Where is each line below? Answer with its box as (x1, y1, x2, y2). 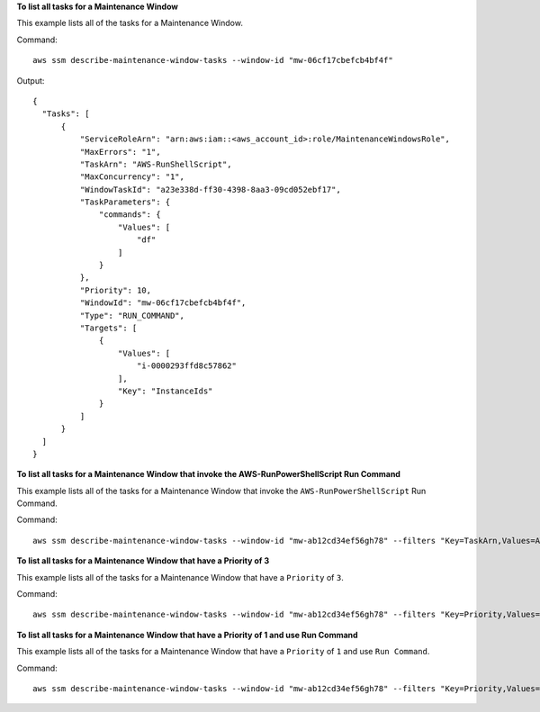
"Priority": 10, (79, 284, 152, 295)
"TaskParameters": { (79, 197, 171, 207)
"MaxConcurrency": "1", (79, 172, 184, 182)
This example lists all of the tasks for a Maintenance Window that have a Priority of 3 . (16, 572, 344, 582)
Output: (16, 75, 45, 86)
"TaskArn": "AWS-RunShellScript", (79, 158, 233, 169)
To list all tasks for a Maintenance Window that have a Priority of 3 (16, 555, 270, 566)
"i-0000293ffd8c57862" (136, 361, 238, 371)
